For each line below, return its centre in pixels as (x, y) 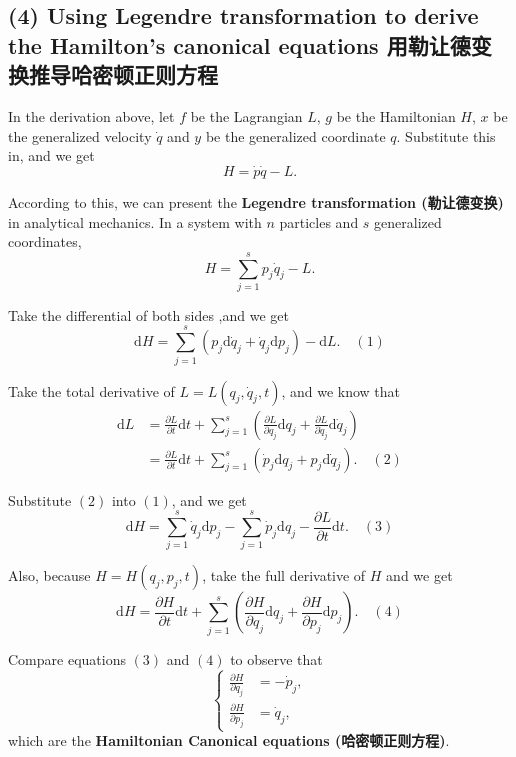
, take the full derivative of (284, 575)
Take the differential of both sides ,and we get (148, 314)
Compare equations (67, 658)
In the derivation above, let (91, 115)
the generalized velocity (80, 135)
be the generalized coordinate (295, 135)
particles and (319, 221)
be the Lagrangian (246, 115)
